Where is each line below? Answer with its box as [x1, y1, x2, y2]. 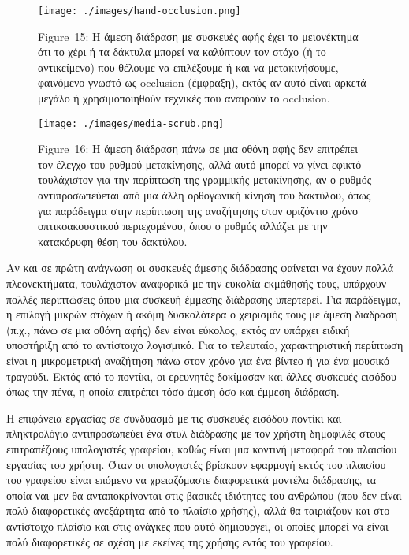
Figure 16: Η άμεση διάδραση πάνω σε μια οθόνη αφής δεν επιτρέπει [38, 140, 358, 157]
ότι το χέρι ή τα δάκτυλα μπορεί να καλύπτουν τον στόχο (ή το [38, 43, 326, 60]
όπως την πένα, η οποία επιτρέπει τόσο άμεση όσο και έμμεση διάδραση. [6, 383, 340, 400]
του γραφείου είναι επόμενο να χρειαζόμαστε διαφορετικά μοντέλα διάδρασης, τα [6, 471, 377, 488]
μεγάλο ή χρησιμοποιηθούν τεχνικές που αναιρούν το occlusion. [38, 90, 330, 106]
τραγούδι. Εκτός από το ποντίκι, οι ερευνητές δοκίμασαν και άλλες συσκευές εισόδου [6, 367, 396, 384]
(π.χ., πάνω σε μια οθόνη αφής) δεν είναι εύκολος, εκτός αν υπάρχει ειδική [6, 321, 350, 337]
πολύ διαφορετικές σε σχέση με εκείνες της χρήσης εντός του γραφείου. [6, 533, 333, 549]
